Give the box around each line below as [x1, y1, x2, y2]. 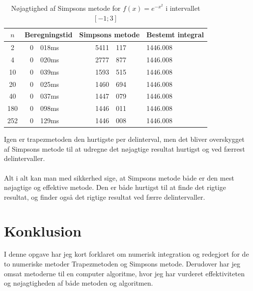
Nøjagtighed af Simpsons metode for [11, 3, 121, 13]
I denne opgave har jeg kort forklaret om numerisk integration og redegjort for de [4, 249, 249, 259]
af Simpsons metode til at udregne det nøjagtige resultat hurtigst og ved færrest [4, 143, 245, 154]
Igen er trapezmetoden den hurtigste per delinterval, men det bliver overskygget [4, 134, 245, 144]
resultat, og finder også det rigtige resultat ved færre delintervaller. [4, 191, 205, 202]
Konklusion [4, 220, 82, 240]
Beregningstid [25, 29, 73, 40]
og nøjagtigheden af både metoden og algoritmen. [4, 278, 153, 288]
